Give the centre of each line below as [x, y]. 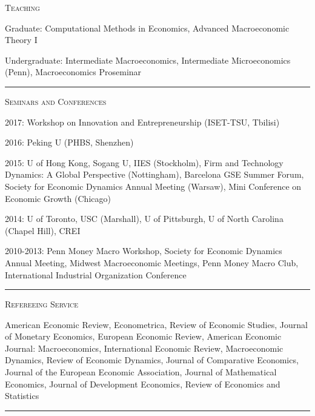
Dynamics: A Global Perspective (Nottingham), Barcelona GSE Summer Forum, [154, 174]
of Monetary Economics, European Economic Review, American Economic [143, 336]
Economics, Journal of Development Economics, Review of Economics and [143, 384]
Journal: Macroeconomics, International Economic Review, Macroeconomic [144, 348]
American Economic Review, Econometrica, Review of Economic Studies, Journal [156, 324]
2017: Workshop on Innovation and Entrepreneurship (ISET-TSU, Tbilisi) [142, 122]
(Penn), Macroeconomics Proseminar [73, 72]
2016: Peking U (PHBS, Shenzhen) [69, 142]
